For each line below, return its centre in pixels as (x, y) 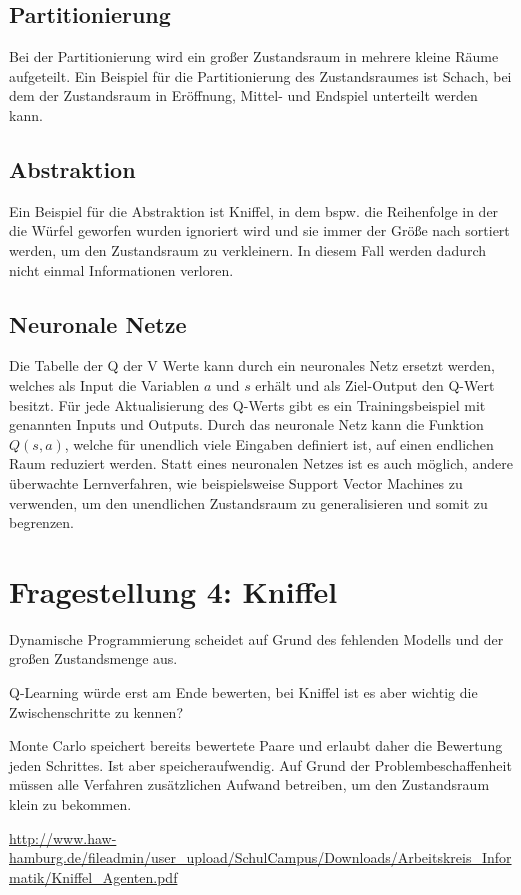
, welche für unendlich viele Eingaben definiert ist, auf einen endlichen (279, 443)
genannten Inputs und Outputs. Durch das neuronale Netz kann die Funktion (246, 424)
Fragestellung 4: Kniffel (173, 590)
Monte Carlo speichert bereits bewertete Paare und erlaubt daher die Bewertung (256, 745)
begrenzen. (41, 522)
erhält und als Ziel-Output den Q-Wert (375, 384)
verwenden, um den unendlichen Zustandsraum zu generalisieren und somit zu (248, 502)
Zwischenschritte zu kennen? (96, 711)
